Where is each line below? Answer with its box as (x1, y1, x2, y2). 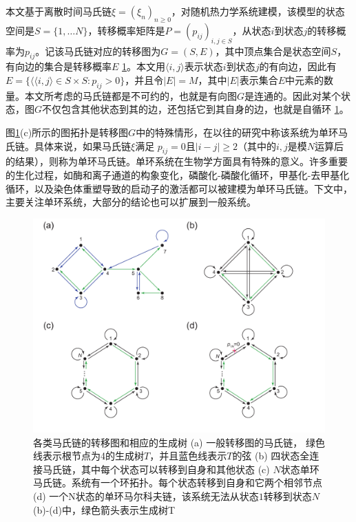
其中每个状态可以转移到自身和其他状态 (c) (81, 461, 270, 476)
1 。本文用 (122, 59, 166, 74)
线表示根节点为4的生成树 (33, 448, 144, 463)
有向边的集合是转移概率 (6, 59, 112, 74)
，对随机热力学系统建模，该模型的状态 (171, 4, 345, 18)
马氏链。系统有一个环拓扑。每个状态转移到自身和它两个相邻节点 (33, 475, 322, 490)
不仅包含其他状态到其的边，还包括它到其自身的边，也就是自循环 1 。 (42, 102, 349, 116)
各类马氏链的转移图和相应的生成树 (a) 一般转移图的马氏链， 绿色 (33, 435, 325, 449)
